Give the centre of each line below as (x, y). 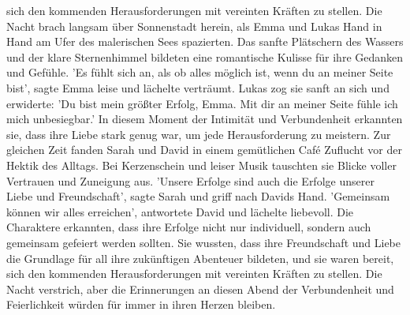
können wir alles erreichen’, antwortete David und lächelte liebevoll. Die (180, 211)
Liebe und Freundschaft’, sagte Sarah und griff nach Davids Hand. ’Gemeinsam (198, 196)
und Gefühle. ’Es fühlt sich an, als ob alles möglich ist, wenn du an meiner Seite (200, 72)
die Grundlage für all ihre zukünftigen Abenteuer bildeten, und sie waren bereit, (200, 258)
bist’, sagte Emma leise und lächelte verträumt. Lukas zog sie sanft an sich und (198, 87)
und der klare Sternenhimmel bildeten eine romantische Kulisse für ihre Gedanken (205, 56)
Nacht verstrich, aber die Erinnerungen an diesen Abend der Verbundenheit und (200, 289)
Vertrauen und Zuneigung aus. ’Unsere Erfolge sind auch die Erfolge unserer (190, 180)
